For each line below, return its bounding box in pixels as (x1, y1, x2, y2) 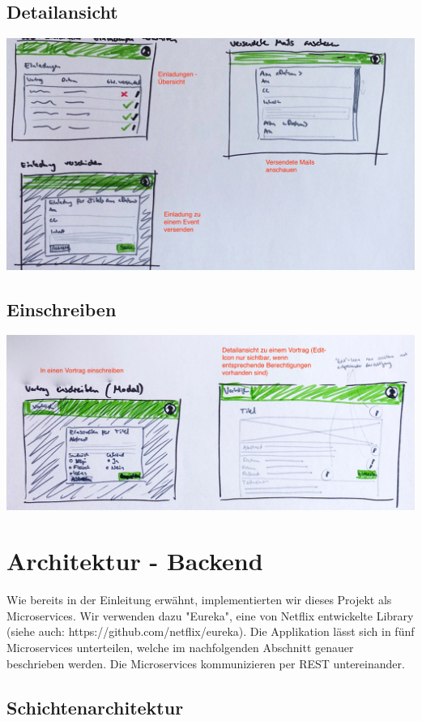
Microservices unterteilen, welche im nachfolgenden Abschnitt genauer (6, 639, 354, 656)
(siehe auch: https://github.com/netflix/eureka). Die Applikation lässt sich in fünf (6, 623, 415, 640)
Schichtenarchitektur (6, 694, 184, 719)
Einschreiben (6, 296, 117, 321)
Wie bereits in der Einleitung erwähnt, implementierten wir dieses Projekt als (6, 591, 392, 608)
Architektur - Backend (6, 544, 263, 577)
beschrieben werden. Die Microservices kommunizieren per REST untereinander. (6, 654, 405, 672)
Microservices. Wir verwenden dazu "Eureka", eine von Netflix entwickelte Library (6, 607, 414, 624)
